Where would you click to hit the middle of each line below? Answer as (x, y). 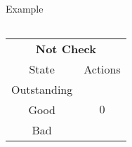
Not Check (66, 48)
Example (25, 8)
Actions (102, 69)
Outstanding (42, 89)
